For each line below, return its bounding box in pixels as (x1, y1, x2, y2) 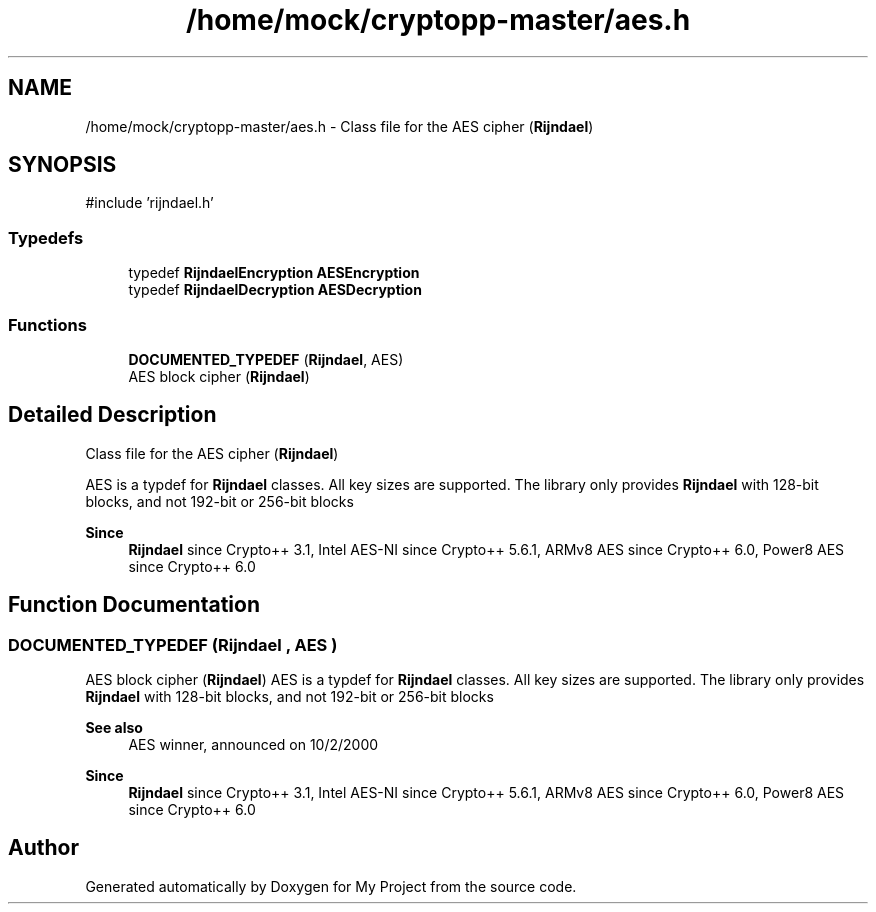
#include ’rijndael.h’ (85, 194, 214, 212)
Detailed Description (8, 402, 217, 428)
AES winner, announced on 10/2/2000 (128, 736, 379, 753)
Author (8, 835, 79, 861)
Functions (8, 314, 87, 335)
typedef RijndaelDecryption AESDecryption (128, 281, 422, 299)
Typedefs (8, 227, 84, 248)
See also (85, 719, 143, 736)
